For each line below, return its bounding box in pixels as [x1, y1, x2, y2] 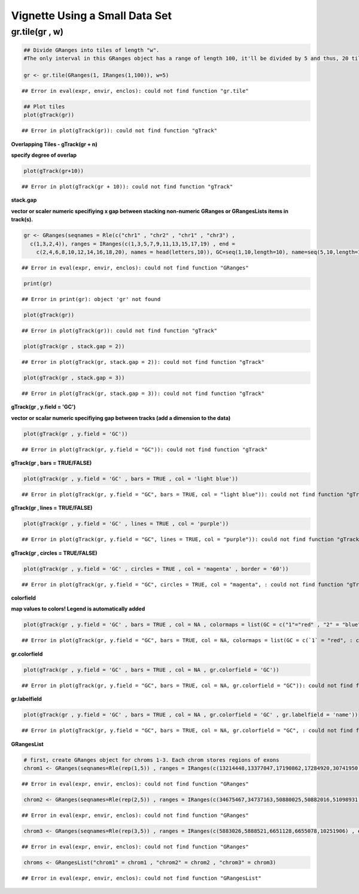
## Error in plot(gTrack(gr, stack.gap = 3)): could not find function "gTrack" [22, 390, 265, 397]
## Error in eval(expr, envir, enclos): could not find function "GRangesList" [22, 874, 261, 881]
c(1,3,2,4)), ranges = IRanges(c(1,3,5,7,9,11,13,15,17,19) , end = [30, 240, 236, 247]
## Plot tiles [23, 103, 65, 110]
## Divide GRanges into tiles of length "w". [23, 47, 160, 53]
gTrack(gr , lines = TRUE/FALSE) [11, 504, 93, 512]
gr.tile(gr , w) [11, 26, 64, 37]
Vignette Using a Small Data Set [11, 9, 172, 22]
